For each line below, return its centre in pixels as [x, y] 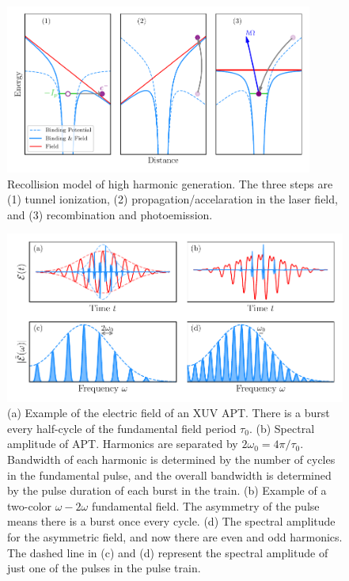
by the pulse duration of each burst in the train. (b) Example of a [167, 490]
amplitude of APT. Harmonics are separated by [123, 444]
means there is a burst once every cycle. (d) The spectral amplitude [171, 521]
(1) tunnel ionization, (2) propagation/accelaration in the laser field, [173, 199]
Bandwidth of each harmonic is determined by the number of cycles [171, 459]
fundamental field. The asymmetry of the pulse [205, 505]
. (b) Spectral [282, 428]
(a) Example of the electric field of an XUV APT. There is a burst [169, 413]
